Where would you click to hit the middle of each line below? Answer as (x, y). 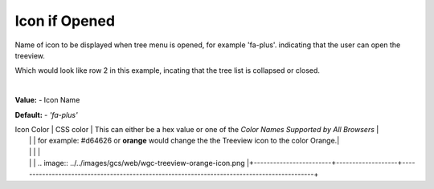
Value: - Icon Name (47, 100)
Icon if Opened (65, 21)
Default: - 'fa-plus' (46, 115)
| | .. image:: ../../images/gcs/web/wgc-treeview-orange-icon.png (137, 163)
